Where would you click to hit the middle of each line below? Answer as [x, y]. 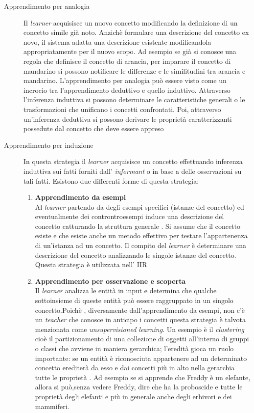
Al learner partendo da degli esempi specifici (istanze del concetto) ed [139, 206]
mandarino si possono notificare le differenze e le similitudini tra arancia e [135, 70]
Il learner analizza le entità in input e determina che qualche [126, 290]
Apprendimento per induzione [49, 145]
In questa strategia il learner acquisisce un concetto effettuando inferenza [133, 161]
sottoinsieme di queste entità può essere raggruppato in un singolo [134, 300]
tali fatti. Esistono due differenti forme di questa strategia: [111, 180]
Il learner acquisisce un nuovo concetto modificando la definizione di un [131, 22]
